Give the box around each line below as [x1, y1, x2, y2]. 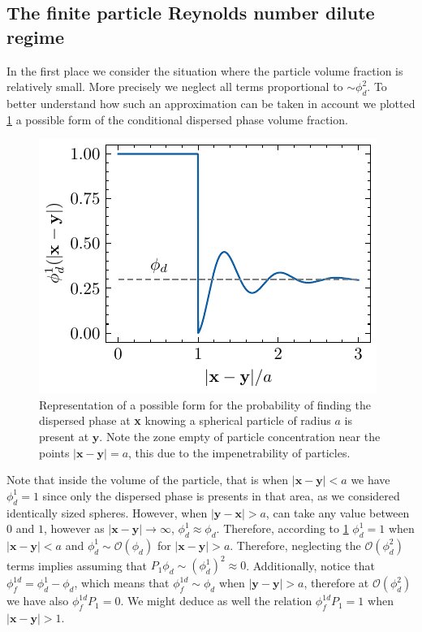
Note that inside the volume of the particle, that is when [6, 471, 289, 488]
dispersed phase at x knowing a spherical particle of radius [39, 412, 331, 429]
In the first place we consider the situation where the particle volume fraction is [6, 62, 403, 79]
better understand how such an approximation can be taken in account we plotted [6, 94, 416, 111]
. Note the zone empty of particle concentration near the [99, 427, 381, 444]
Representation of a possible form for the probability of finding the [39, 396, 371, 413]
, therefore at [304, 574, 369, 591]
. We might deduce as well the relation [120, 592, 312, 609]
